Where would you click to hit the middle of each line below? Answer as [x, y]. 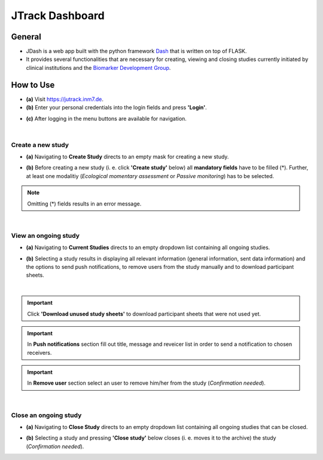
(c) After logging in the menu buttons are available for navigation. [106, 118]
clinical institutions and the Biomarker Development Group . [98, 68]
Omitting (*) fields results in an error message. [84, 204]
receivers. [39, 352]
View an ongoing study [45, 235]
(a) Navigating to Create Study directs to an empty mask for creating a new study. [127, 157]
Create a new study [40, 145]
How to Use [33, 85]
